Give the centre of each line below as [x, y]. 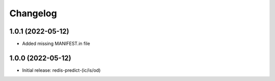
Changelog [33, 13]
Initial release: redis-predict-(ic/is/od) [61, 70]
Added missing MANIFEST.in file [56, 44]
